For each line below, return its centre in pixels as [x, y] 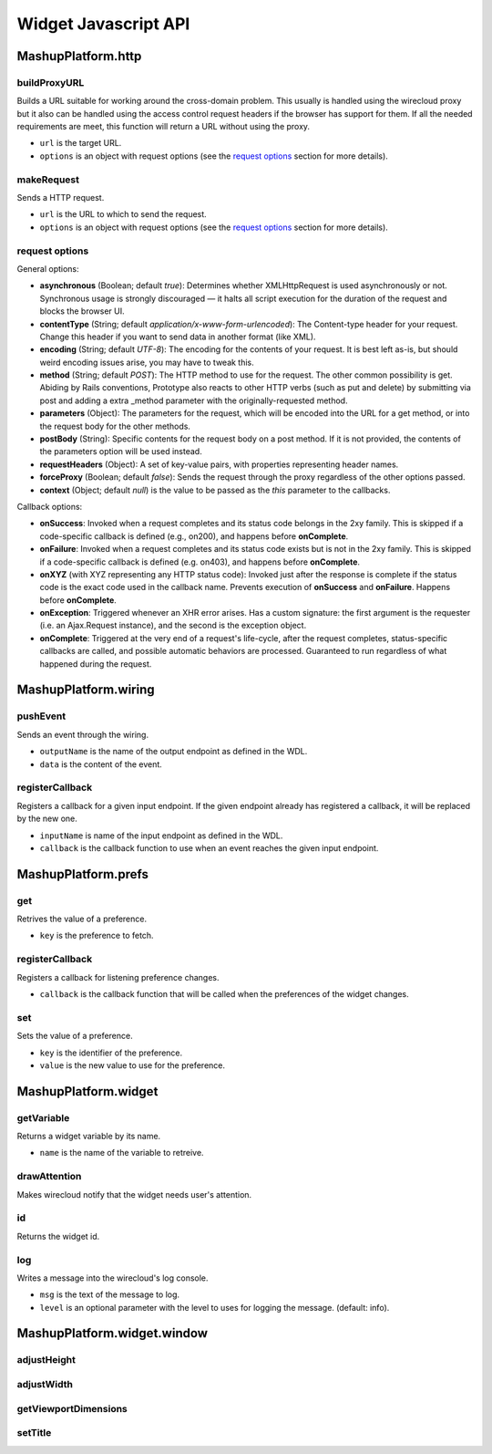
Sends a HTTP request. [61, 198]
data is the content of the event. [101, 764]
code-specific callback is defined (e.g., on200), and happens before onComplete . [194, 536]
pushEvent [41, 716]
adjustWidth [45, 1384]
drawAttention [49, 1177]
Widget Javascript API [103, 24]
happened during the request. [96, 664]
